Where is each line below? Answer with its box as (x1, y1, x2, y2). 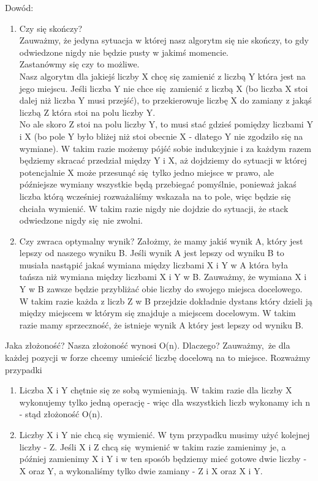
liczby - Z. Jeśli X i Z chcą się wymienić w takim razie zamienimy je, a (19, 440, 286, 453)
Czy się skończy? (19, 21, 83, 34)
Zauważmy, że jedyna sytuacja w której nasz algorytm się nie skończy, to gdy (19, 34, 309, 47)
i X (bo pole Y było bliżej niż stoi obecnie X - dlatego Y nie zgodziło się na (19, 129, 303, 142)
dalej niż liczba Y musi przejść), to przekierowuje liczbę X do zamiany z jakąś (19, 94, 312, 107)
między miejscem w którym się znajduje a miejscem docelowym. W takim (19, 306, 296, 319)
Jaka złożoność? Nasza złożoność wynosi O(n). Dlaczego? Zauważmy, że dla (5, 339, 290, 352)
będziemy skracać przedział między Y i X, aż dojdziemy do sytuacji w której (19, 154, 307, 167)
